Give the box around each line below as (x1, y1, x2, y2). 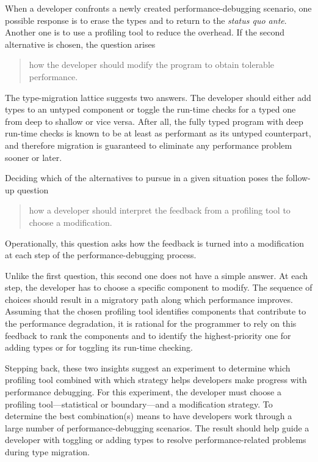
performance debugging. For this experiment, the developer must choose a (5, 386, 281, 398)
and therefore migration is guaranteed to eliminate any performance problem (5, 138, 292, 151)
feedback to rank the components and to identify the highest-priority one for (5, 329, 291, 341)
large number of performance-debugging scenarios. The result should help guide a (5, 421, 309, 434)
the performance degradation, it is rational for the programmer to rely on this (5, 317, 297, 330)
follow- (286, 171, 311, 184)
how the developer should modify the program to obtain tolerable (29, 58, 275, 71)
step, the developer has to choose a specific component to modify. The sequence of (5, 281, 313, 294)
